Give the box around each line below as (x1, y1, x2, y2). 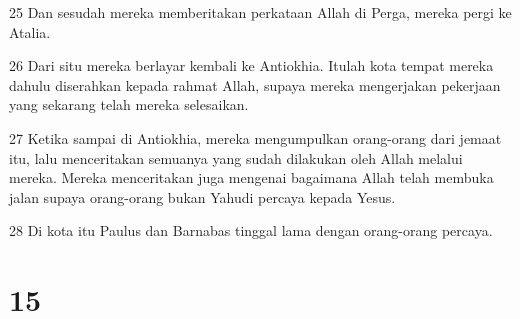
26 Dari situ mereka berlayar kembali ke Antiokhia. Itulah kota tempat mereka (9, 55, 494, 76)
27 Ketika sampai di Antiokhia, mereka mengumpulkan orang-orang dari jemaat (9, 127, 502, 148)
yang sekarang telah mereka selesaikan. (9, 94, 249, 115)
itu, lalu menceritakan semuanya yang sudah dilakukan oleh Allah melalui (9, 147, 463, 168)
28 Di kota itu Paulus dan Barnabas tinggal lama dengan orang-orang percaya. (9, 220, 493, 241)
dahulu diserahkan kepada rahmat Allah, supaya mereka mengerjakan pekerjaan (9, 74, 501, 95)
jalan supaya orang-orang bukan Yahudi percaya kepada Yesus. (9, 186, 396, 207)
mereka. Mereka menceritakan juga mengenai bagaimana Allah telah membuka (9, 167, 494, 188)
